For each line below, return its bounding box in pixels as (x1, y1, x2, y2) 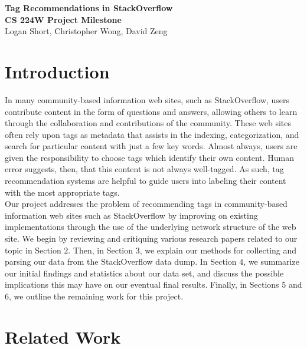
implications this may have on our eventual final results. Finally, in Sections (5, 278, 279, 291)
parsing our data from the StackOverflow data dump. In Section (5, 255, 237, 268)
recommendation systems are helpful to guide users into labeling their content (5, 174, 286, 187)
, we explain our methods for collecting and (139, 243, 297, 256)
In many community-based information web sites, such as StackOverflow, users (5, 93, 290, 106)
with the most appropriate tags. (5, 186, 120, 198)
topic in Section (5, 243, 61, 256)
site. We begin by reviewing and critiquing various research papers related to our (5, 232, 298, 245)
